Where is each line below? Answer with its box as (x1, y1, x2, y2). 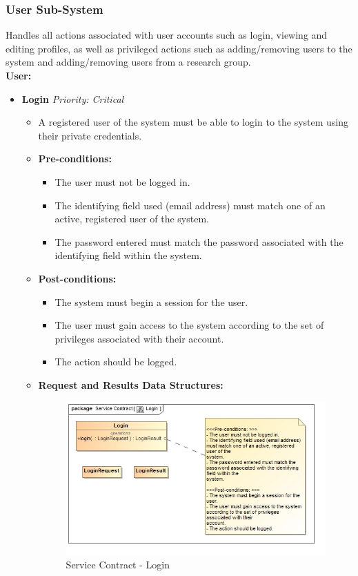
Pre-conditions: (38, 151, 112, 166)
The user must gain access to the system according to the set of (54, 318, 324, 332)
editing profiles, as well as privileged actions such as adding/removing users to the (6, 41, 352, 55)
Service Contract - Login (66, 557, 170, 572)
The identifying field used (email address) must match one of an (54, 198, 326, 212)
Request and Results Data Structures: (38, 377, 223, 392)
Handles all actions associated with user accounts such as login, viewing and (6, 28, 328, 42)
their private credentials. (38, 128, 142, 142)
